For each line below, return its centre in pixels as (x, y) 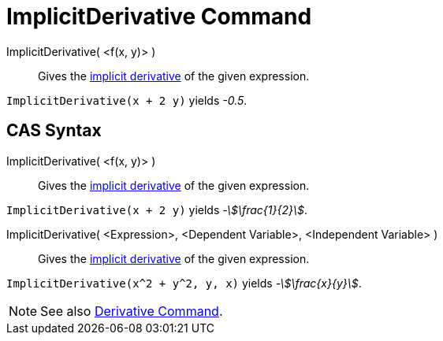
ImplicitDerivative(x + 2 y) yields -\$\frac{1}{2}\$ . (157, 209)
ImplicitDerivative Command (159, 17)
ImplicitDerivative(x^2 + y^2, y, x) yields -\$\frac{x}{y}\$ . (184, 283)
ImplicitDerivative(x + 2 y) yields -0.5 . (127, 100)
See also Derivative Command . (132, 311)
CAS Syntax (54, 131)
